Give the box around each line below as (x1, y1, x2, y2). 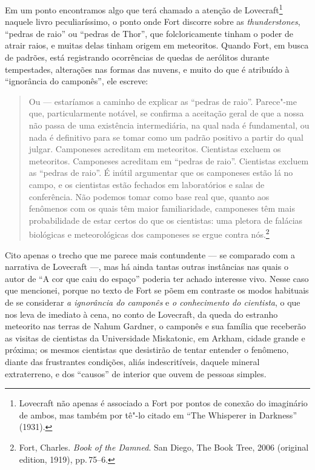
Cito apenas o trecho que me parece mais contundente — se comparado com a (5, 248, 295, 261)
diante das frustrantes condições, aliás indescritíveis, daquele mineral (5, 355, 260, 368)
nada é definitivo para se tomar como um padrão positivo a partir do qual (28, 130, 303, 143)
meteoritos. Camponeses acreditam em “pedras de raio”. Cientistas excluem (28, 154, 309, 167)
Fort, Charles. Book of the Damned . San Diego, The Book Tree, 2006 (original (19, 440, 309, 453)
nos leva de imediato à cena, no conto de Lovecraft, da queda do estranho (5, 307, 278, 320)
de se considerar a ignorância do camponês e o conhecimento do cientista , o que (5, 295, 300, 308)
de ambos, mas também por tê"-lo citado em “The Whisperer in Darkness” (19, 408, 297, 421)
